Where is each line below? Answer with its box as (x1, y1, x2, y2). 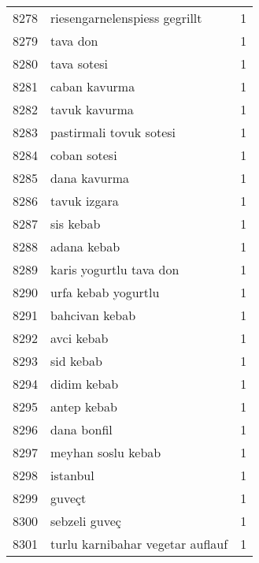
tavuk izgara (50, 192, 119, 210)
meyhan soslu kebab (50, 443, 161, 461)
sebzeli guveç (50, 512, 121, 530)
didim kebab (50, 375, 119, 393)
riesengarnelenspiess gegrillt (50, 9, 202, 27)
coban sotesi (50, 146, 117, 164)
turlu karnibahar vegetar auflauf (50, 535, 228, 553)
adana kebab (50, 237, 120, 255)
